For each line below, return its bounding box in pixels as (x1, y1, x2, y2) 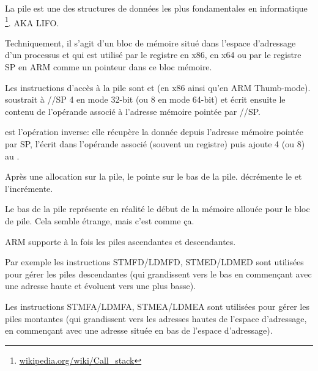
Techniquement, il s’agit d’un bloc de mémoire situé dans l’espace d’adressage (5, 36, 296, 49)
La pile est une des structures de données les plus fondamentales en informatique (5, 2, 308, 14)
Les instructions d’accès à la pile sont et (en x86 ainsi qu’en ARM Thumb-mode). (5, 81, 311, 94)
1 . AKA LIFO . (5, 14, 59, 29)
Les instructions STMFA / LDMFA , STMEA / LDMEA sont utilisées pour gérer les (5, 299, 309, 312)
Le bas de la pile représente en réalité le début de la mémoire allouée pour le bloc (5, 202, 310, 215)
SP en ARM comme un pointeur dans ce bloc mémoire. (5, 61, 212, 73)
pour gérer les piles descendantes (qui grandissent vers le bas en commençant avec (5, 267, 312, 280)
